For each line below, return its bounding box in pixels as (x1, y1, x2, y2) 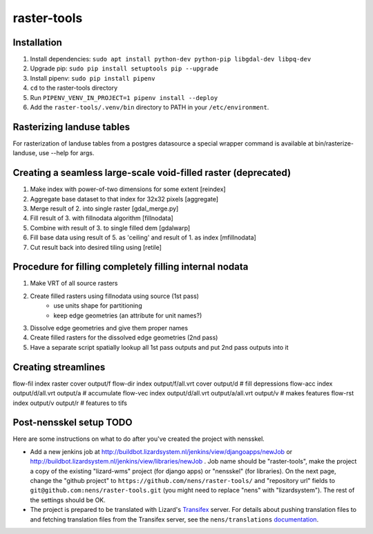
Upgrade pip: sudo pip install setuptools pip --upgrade (30, 64, 219, 72)
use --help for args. (38, 149, 95, 157)
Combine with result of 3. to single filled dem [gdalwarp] (30, 224, 191, 232)
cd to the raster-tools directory (30, 83, 118, 92)
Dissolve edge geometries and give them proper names (30, 324, 189, 333)
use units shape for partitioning (53, 301, 142, 310)
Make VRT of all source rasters (30, 279, 118, 288)
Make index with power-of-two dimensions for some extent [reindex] (30, 185, 226, 193)
